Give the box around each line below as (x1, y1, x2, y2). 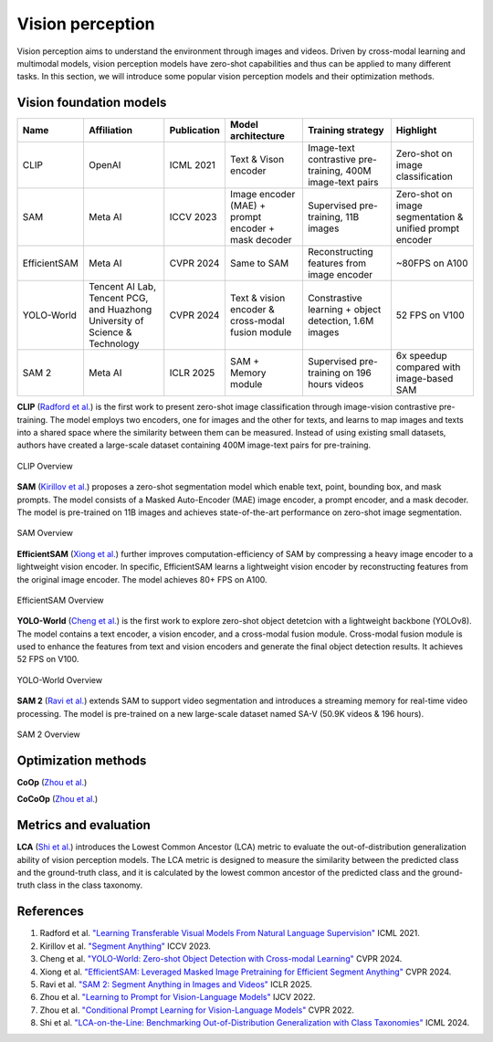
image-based (395, 373, 454, 385)
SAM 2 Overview (16, 729, 81, 740)
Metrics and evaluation (16, 817, 151, 833)
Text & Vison (229, 153, 285, 166)
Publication (169, 124, 221, 137)
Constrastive (307, 292, 362, 305)
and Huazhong (88, 303, 152, 316)
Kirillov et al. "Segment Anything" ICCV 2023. (39, 941, 212, 952)
